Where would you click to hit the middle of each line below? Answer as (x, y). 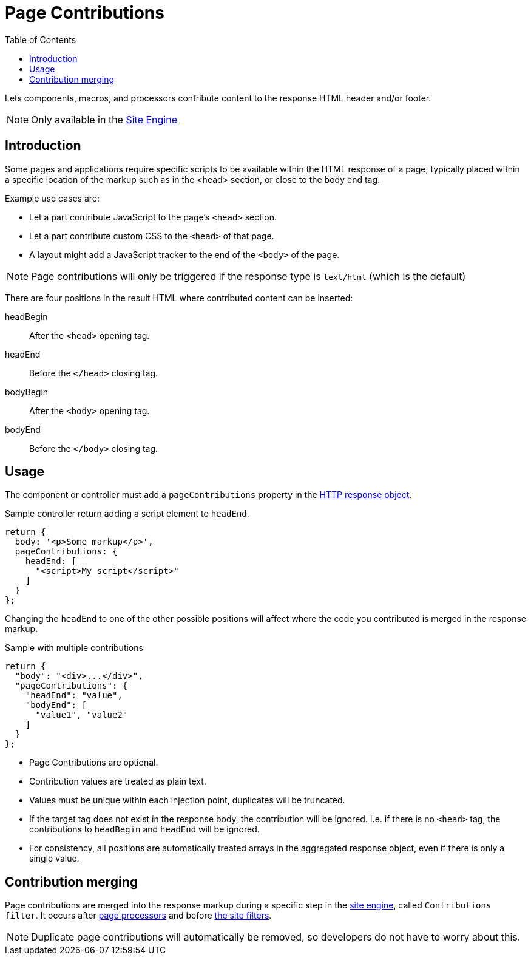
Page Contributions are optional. (94, 763)
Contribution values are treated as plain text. (118, 781)
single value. (54, 859)
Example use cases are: (52, 198)
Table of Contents (41, 39)
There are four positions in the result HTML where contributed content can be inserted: (179, 298)
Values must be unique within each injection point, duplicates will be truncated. (187, 800)
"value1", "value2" (82, 715)
